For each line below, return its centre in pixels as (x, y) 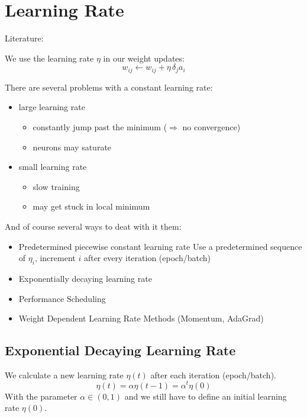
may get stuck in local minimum (91, 206)
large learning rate (52, 107)
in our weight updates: (144, 58)
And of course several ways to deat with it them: (93, 226)
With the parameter (41, 396)
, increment (55, 258)
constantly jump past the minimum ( (100, 126)
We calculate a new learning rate (64, 374)
